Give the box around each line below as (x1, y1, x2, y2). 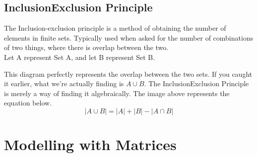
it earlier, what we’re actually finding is (4, 78, 124, 89)
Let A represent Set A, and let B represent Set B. (4, 52, 155, 62)
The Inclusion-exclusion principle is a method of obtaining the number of (4, 23, 226, 33)
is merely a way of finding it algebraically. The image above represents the (4, 88, 230, 98)
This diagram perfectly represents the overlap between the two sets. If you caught (4, 68, 253, 79)
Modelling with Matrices (4, 134, 177, 155)
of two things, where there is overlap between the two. (4, 42, 169, 52)
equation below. (4, 98, 52, 108)
